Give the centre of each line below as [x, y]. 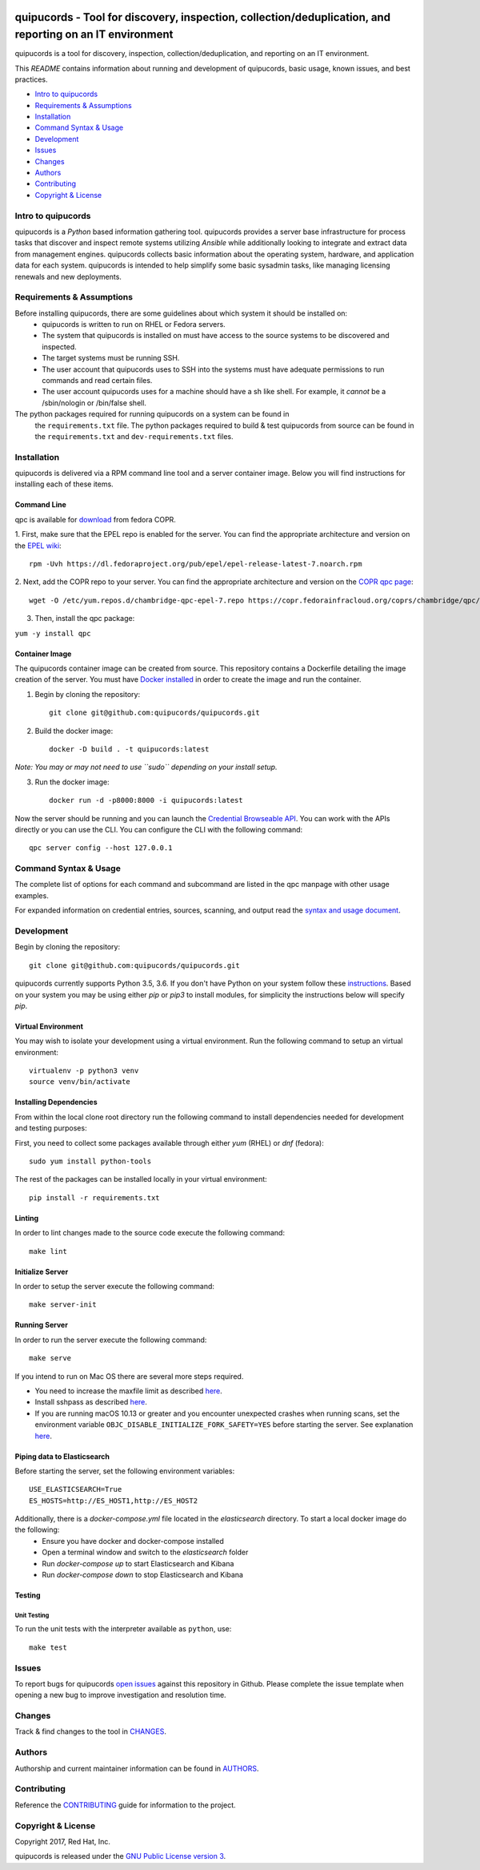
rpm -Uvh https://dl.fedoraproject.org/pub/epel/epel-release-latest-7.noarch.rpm [196, 564]
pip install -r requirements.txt [94, 1197]
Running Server [41, 1325]
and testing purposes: [51, 1128]
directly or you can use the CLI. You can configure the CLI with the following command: [159, 829]
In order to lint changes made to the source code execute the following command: [150, 1233]
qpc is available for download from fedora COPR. [95, 519]
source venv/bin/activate [80, 1082]
